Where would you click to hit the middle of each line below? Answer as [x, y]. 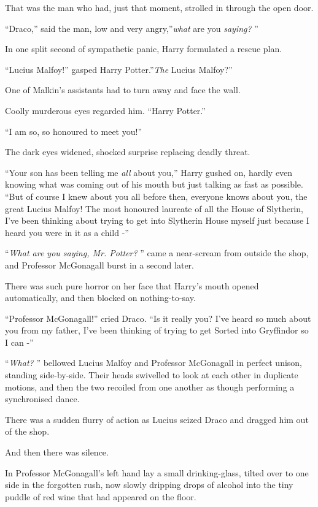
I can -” [19, 342]
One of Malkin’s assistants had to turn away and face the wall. [123, 90]
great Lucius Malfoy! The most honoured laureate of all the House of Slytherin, [154, 208]
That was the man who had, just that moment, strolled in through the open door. [159, 7]
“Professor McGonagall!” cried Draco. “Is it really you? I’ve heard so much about [158, 318]
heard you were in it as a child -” [67, 232]
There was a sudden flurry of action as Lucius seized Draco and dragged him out [157, 419]
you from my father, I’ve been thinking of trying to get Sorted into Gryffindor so [157, 330]
